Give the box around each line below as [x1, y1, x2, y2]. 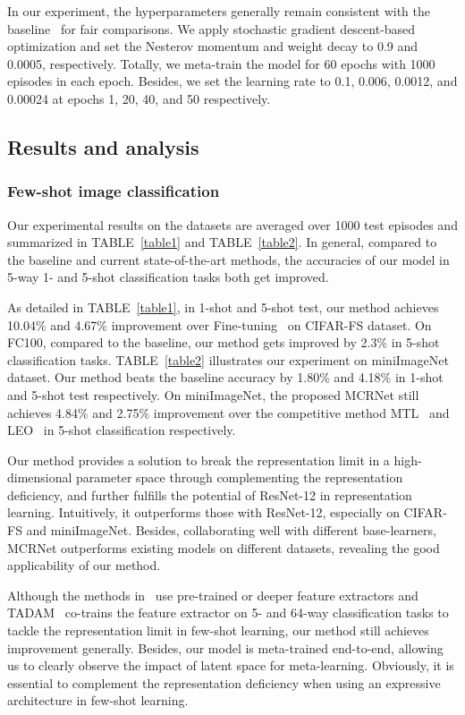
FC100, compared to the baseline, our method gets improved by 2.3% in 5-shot [7, 333, 440, 352]
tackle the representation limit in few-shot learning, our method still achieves [7, 621, 429, 640]
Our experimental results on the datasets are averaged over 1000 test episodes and [7, 215, 458, 234]
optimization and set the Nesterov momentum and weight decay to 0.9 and [7, 37, 418, 55]
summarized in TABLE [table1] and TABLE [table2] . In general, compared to [7, 233, 437, 251]
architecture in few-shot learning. [7, 691, 189, 710]
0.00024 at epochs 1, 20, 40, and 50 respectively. [7, 89, 271, 107]
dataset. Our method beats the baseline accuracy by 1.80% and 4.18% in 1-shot [7, 368, 444, 387]
